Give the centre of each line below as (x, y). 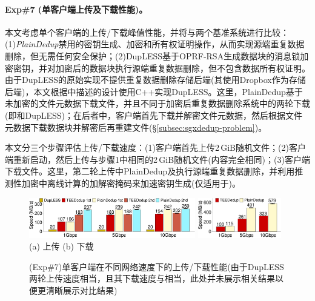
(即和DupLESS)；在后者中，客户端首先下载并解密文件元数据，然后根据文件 (154, 115)
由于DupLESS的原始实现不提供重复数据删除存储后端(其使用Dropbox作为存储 (155, 80)
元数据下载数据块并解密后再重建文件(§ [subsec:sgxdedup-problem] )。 (136, 127)
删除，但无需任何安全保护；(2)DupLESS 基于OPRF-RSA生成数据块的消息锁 (153, 55)
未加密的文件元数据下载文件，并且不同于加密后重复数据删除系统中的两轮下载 (157, 103)
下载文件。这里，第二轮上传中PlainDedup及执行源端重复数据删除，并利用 (150, 171)
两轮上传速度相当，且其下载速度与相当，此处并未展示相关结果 (152, 278)
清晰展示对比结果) (81, 290)
